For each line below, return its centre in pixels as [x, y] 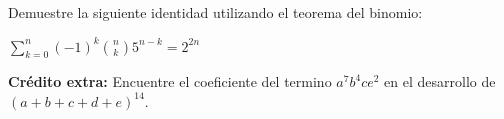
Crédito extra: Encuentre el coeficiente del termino [170, 81]
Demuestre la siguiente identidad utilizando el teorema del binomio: [215, 12]
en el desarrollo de [440, 81]
